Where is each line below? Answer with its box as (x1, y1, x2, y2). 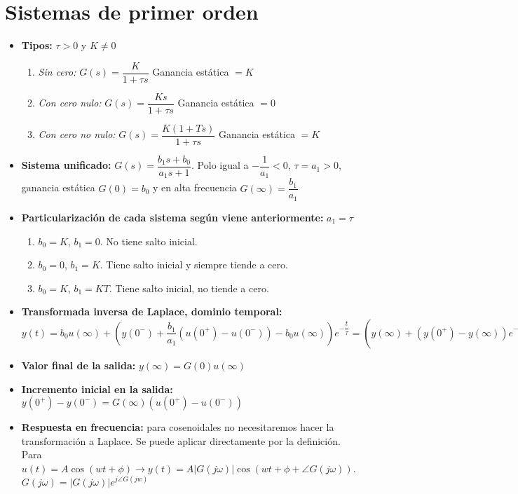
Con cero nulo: (38, 95, 102, 110)
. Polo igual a (191, 158, 249, 172)
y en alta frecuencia (153, 180, 237, 195)
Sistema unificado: (21, 158, 111, 172)
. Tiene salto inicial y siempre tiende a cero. (100, 257, 288, 272)
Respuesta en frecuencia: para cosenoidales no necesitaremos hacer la (21, 420, 334, 434)
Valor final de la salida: (21, 357, 136, 372)
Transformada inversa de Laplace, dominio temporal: (21, 304, 282, 319)
